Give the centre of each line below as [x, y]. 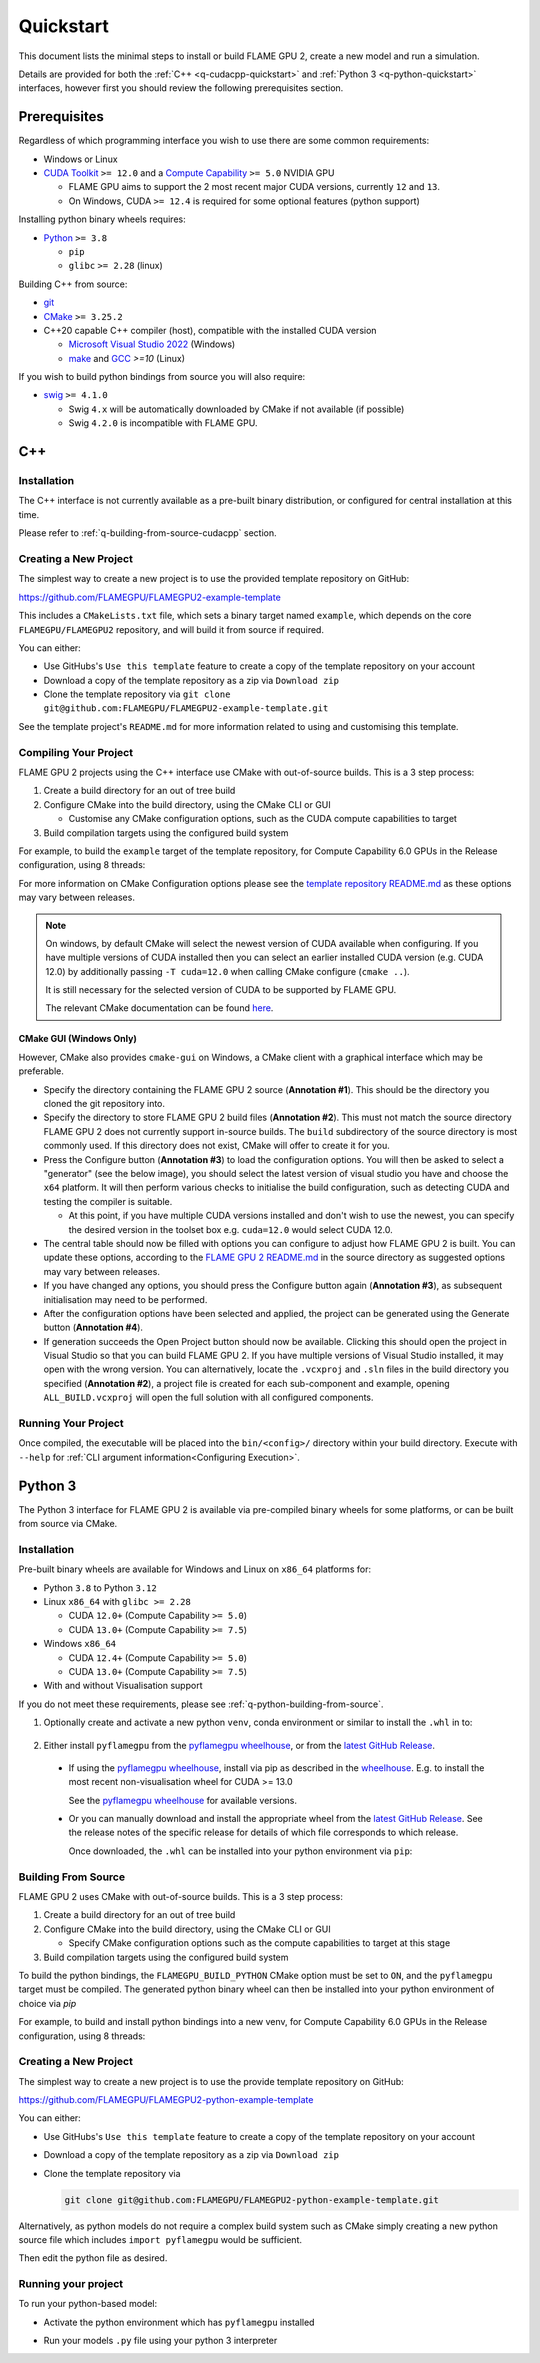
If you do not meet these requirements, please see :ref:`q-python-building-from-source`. [201, 1704]
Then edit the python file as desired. [93, 2258]
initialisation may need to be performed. [125, 1299]
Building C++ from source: [73, 284]
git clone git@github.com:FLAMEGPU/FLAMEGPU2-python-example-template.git [252, 2199]
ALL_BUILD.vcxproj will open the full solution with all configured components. [208, 1397]
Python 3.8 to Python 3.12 [100, 1587]
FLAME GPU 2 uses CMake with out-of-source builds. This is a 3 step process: [181, 1896]
